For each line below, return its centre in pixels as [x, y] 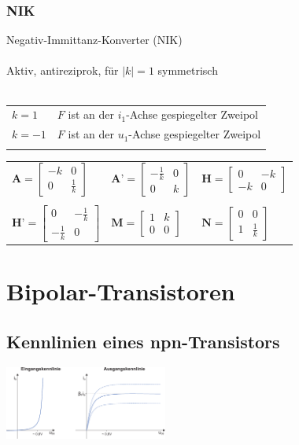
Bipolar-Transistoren [121, 291]
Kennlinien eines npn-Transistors [143, 341]
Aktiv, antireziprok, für [63, 70]
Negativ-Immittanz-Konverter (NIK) [94, 40]
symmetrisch [188, 70]
